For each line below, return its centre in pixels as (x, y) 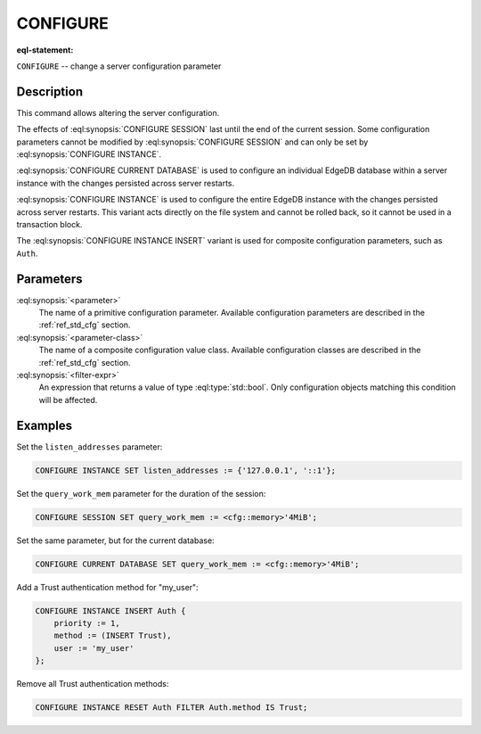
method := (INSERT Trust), (113, 636)
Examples (45, 425)
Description (50, 91)
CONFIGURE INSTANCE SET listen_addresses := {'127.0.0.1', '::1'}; (186, 470)
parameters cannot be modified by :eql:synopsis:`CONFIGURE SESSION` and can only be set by (192, 142)
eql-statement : (45, 50)
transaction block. (49, 224)
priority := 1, (87, 623)
